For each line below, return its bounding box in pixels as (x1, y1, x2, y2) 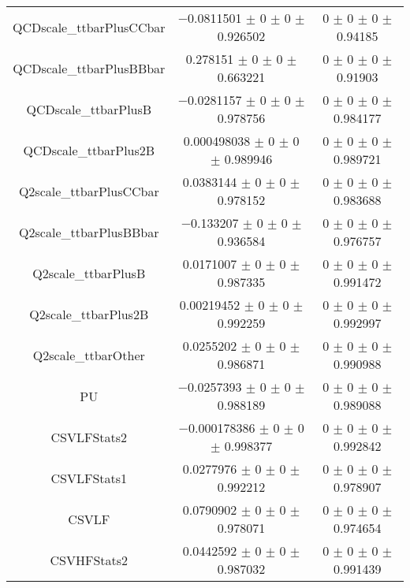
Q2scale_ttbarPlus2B (29, 304, 149, 323)
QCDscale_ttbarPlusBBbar (13, 58, 166, 77)
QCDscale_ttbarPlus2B (23, 140, 155, 159)
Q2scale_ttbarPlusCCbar (18, 181, 159, 200)
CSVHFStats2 (50, 550, 129, 569)
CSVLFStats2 (50, 427, 128, 446)
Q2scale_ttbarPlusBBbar (19, 222, 159, 241)
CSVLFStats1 (50, 468, 128, 487)
